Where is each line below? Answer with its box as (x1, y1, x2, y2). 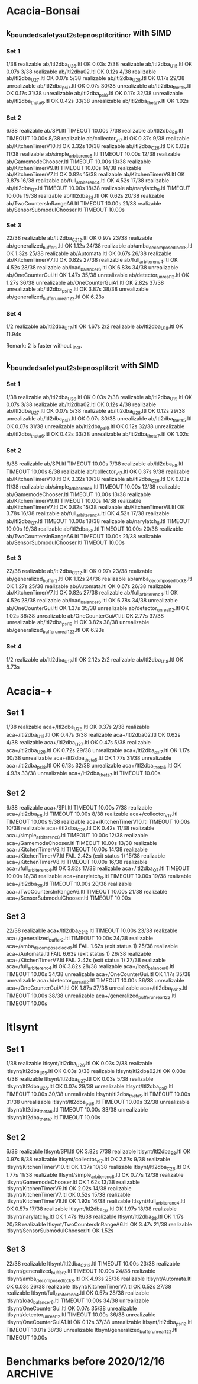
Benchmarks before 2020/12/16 (6, 1355, 165, 1369)
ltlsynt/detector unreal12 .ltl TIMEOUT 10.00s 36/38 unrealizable (6, 1311, 156, 1319)
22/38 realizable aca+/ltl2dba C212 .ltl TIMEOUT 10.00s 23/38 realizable (6, 927, 178, 936)
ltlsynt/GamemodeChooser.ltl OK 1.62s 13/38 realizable (6, 1179, 140, 1186)
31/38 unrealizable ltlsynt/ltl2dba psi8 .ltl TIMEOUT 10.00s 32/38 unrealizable (6, 1098, 190, 1107)
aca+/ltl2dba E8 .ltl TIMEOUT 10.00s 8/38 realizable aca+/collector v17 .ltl (6, 810, 178, 818)
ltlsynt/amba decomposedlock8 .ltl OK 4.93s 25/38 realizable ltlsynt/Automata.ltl (6, 1275, 192, 1283)
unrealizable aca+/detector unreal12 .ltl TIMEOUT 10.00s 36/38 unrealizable (6, 977, 185, 985)
